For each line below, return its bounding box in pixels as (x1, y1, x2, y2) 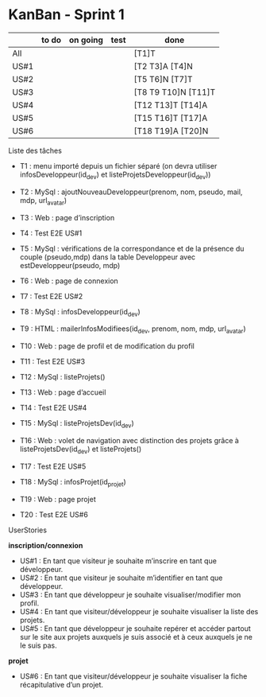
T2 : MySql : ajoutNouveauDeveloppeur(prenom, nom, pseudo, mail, (19, 187, 243, 197)
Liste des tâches (8, 146, 62, 155)
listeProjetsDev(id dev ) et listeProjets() (19, 444, 142, 455)
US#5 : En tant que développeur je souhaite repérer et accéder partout (19, 623, 252, 633)
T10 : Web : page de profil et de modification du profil (19, 341, 195, 351)
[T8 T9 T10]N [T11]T (133, 86, 216, 97)
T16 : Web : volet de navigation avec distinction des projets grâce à (19, 435, 240, 445)
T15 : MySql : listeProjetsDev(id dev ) (19, 419, 135, 430)
